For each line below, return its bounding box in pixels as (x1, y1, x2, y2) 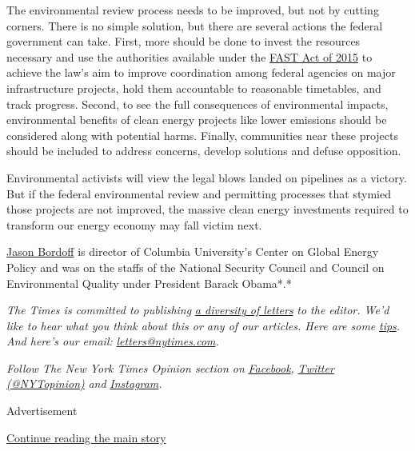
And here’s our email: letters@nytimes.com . (6, 333, 219, 349)
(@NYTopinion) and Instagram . (6, 375, 162, 392)
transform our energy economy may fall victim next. (6, 216, 262, 233)
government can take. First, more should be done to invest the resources (6, 33, 361, 50)
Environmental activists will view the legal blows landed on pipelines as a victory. (6, 169, 407, 186)
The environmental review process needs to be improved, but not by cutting (6, 2, 379, 18)
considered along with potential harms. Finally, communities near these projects (6, 126, 398, 143)
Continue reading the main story (6, 429, 166, 445)
